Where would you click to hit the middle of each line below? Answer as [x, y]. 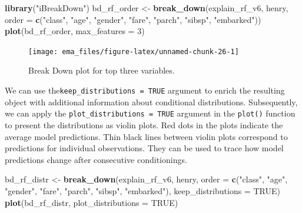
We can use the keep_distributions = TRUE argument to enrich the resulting [145, 90]
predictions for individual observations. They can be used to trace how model [144, 148]
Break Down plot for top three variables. [102, 70]
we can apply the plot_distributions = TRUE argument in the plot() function [150, 113]
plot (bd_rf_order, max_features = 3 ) [75, 31]
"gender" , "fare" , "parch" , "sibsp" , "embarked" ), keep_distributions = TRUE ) [142, 190]
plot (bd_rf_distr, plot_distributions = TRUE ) [92, 202]
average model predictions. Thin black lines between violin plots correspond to [146, 136]
